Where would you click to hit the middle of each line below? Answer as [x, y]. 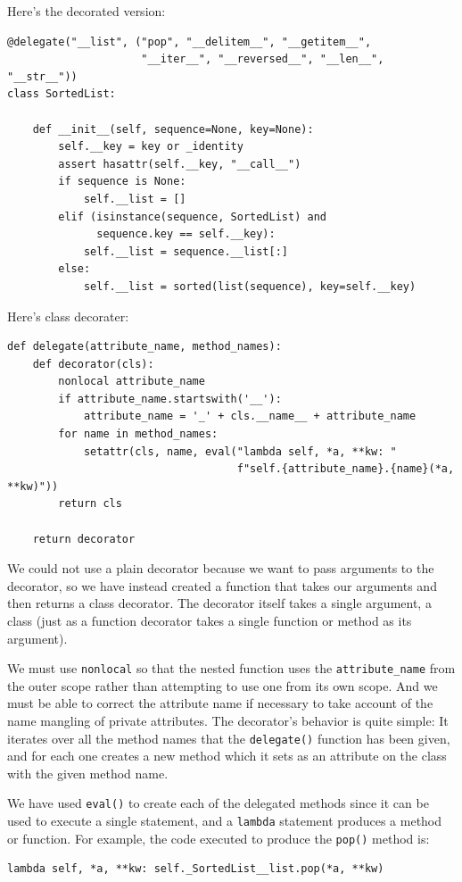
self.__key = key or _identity [151, 147]
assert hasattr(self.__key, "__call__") [180, 164]
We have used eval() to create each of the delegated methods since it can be [218, 803]
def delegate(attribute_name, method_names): [144, 347]
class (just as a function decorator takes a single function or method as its [210, 620]
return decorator [84, 539]
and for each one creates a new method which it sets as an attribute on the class [227, 756]
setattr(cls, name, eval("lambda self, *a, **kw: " [240, 451]
